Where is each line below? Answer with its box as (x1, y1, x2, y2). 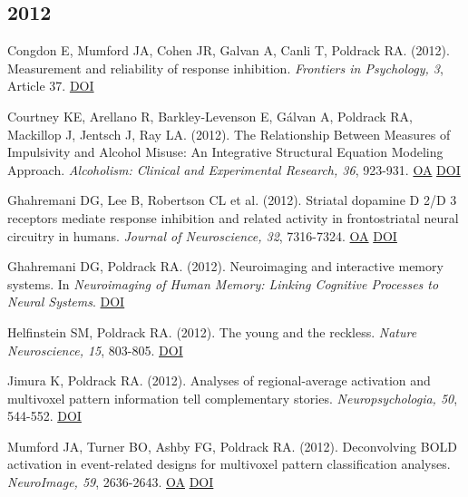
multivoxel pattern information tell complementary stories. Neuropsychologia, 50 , (7, 388, 458, 407)
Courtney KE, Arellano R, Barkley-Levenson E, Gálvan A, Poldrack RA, (7, 106, 413, 125)
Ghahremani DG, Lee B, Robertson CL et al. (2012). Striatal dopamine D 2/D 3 (7, 190, 457, 210)
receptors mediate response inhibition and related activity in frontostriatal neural (7, 208, 459, 227)
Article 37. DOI (7, 76, 94, 95)
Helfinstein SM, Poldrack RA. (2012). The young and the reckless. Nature (7, 322, 417, 341)
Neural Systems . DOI (7, 292, 125, 311)
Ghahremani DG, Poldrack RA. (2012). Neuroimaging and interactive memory (7, 257, 444, 276)
